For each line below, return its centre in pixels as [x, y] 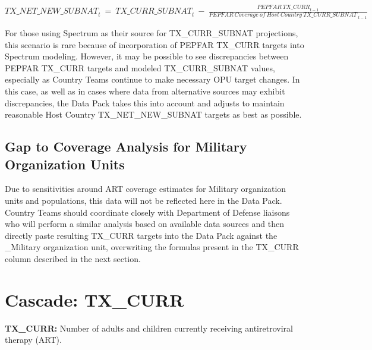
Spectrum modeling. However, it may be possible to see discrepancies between [147, 56]
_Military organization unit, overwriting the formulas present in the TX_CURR [152, 247]
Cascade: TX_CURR [94, 299]
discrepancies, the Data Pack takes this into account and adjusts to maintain [145, 103]
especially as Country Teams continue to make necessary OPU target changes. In [152, 79]
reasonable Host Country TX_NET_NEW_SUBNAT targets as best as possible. [153, 114]
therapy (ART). [33, 340]
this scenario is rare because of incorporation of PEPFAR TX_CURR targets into [155, 44]
